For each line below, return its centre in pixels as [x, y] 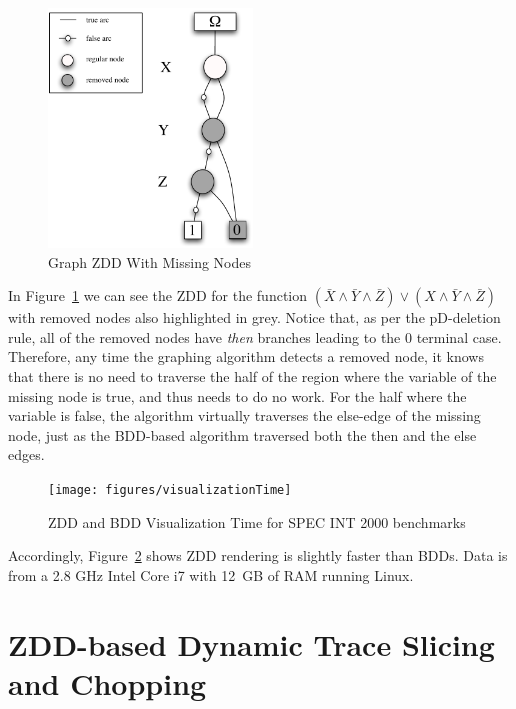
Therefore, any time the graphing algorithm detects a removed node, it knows [246, 356]
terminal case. [459, 336]
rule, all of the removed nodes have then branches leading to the [204, 336]
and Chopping [107, 682]
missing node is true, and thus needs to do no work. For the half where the [237, 395]
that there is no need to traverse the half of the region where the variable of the [252, 375]
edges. [26, 454]
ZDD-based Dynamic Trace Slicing [251, 643]
